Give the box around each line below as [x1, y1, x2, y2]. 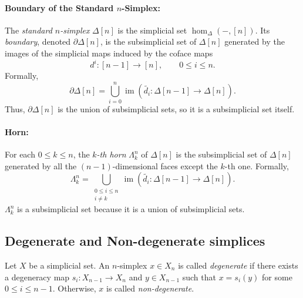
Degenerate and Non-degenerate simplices [5, 232, 265, 250]
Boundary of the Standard [5, 1, 114, 14]
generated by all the [5, 159, 77, 172]
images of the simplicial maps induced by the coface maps [5, 46, 213, 59]
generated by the [224, 35, 285, 48]
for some [262, 270, 292, 283]
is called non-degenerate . [106, 282, 194, 294]
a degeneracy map [5, 270, 70, 283]
